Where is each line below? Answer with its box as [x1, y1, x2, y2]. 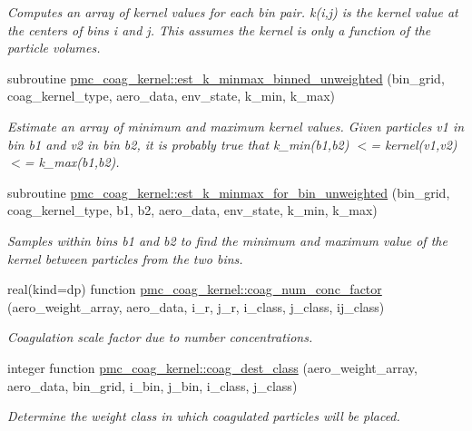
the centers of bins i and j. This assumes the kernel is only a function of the [7, 20, 431, 39]
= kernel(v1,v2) [370, 134, 457, 153]
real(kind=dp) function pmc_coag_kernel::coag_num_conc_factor [7, 279, 382, 299]
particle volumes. [7, 38, 101, 57]
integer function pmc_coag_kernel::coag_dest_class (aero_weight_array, [7, 358, 418, 377]
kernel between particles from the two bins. [7, 249, 243, 268]
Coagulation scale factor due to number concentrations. [7, 328, 313, 347]
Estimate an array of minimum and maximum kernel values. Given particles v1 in [7, 116, 465, 135]
